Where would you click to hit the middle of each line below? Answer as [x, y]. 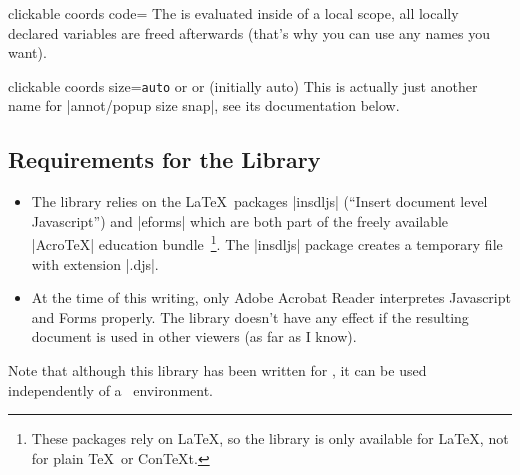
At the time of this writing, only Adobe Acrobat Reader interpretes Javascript [271, 297]
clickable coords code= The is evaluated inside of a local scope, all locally [233, 13]
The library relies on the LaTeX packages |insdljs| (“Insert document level [259, 201]
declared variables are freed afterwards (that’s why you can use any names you [249, 32]
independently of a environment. [111, 389]
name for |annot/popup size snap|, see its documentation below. [204, 105]
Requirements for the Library [164, 159]
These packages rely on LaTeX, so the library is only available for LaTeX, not [270, 438]
